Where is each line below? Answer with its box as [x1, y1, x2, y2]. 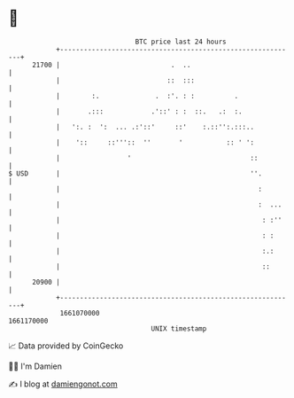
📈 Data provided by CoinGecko [8, 340, 124, 351]
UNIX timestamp [151, 324, 207, 333]
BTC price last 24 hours [135, 37, 227, 46]
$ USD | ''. [8, 168, 263, 178]
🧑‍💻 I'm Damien [8, 361, 63, 371]
